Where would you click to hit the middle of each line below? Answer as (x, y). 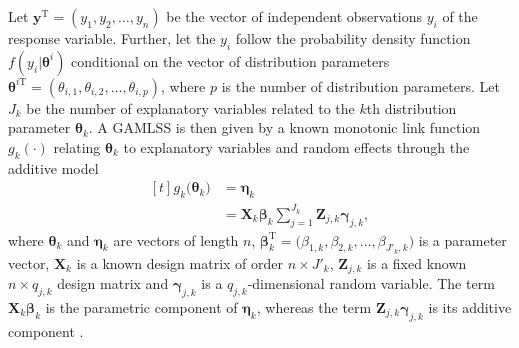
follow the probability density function (353, 38)
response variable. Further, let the (112, 38)
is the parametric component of (141, 306)
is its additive (470, 306)
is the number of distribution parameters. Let (360, 85)
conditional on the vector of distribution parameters (230, 60)
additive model (53, 167)
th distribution (411, 107)
